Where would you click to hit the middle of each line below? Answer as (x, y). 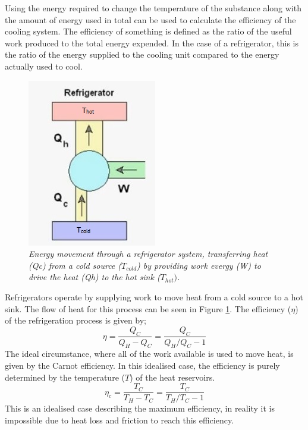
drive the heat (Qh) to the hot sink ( (95, 277)
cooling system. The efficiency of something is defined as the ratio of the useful (148, 31)
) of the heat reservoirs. (172, 377)
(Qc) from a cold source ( (75, 265)
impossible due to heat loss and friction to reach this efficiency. (120, 420)
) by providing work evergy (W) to (199, 265)
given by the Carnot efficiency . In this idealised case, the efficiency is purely (142, 365)
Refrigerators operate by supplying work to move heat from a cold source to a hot (154, 296)
